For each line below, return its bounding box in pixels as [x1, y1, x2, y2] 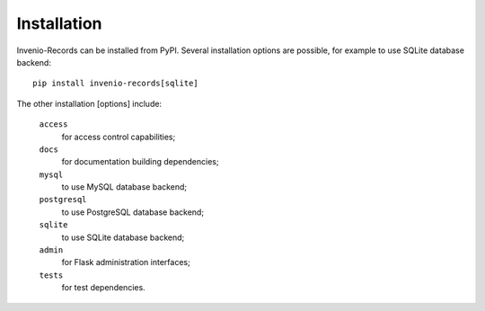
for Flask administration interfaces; [61, 257, 190, 268]
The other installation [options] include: [16, 98, 162, 109]
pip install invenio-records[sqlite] [32, 78, 199, 89]
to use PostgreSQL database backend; [61, 207, 205, 218]
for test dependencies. [61, 282, 145, 293]
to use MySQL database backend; [61, 182, 188, 192]
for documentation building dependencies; [61, 156, 219, 167]
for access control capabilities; [61, 131, 176, 142]
